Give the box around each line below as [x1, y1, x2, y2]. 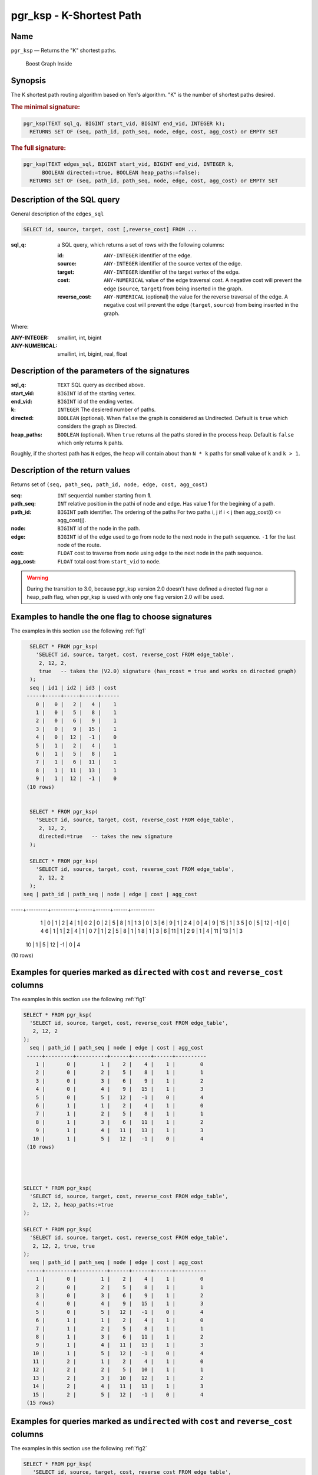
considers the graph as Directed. [57, 422, 137, 430]
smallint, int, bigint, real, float [57, 350, 128, 358]
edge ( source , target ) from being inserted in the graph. [104, 285, 243, 292]
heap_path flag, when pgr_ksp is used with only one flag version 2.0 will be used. [26, 594, 224, 601]
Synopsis [11, 76, 47, 86]
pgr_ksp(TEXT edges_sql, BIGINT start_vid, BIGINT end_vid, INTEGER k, [23, 161, 235, 168]
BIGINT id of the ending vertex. [57, 398, 134, 405]
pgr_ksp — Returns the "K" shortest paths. [11, 47, 117, 54]
